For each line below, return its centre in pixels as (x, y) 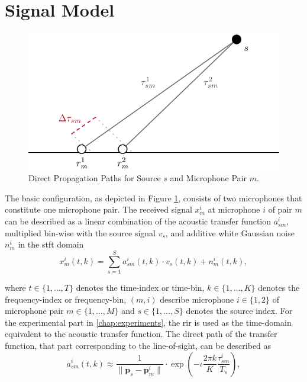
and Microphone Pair (208, 178)
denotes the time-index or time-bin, (140, 287)
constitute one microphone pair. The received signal (98, 209)
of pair (280, 209)
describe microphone (197, 299)
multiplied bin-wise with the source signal (80, 232)
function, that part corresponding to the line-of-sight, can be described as (138, 345)
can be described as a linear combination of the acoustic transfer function (138, 221)
